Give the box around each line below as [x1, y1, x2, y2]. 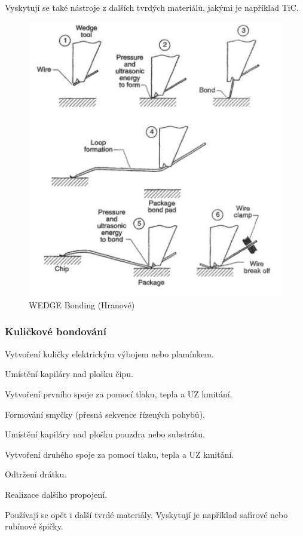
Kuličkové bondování [5, 324, 106, 339]
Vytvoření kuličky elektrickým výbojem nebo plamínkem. [5, 347, 214, 360]
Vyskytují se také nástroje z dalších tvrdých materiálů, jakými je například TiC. [5, 1, 299, 13]
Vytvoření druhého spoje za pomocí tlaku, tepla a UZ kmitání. [5, 448, 234, 460]
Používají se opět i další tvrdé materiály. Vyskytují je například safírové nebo [5, 508, 288, 520]
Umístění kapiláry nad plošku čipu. [5, 367, 133, 380]
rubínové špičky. [5, 520, 63, 532]
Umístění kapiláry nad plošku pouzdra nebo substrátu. [5, 428, 205, 440]
